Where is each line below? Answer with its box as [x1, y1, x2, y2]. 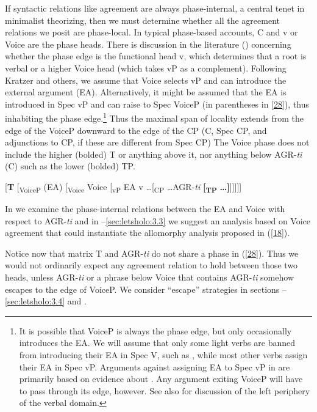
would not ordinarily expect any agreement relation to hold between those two [5, 259, 298, 271]
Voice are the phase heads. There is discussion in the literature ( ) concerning [5, 37, 291, 50]
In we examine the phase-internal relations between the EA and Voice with [5, 202, 285, 215]
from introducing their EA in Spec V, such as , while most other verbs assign [19, 348, 308, 361]
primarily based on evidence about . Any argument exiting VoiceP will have [19, 372, 303, 385]
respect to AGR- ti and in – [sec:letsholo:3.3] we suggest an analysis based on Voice [5, 214, 311, 227]
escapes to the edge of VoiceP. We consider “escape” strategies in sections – [5, 282, 287, 295]
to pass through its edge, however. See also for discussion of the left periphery [19, 384, 310, 397]
